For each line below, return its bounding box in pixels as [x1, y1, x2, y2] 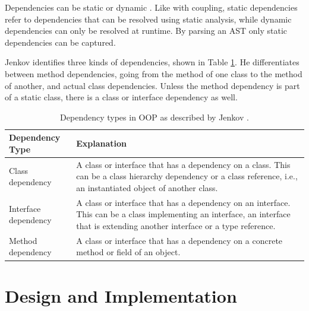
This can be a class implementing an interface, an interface [76, 208, 291, 220]
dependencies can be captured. [5, 36, 116, 48]
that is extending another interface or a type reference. [76, 220, 276, 231]
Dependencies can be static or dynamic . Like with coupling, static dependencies [5, 1, 298, 13]
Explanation [76, 137, 127, 150]
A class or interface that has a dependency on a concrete [76, 234, 283, 246]
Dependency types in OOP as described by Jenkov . [60, 110, 249, 123]
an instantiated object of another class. [76, 181, 218, 193]
